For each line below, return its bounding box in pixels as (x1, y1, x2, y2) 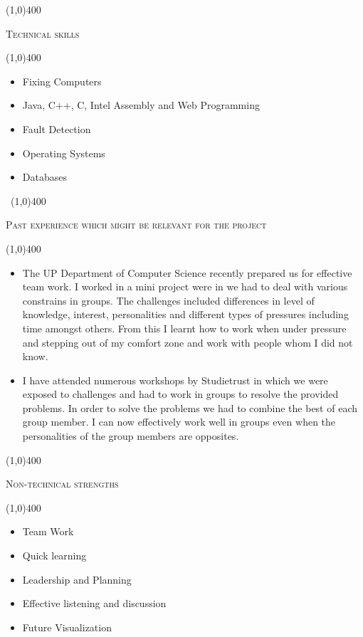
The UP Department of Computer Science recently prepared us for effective (22, 265, 352, 280)
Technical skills (6, 26, 80, 41)
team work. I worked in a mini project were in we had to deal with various (22, 279, 348, 294)
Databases (22, 169, 67, 184)
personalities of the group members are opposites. (22, 428, 239, 443)
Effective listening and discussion (22, 596, 167, 611)
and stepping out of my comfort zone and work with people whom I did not (22, 335, 353, 349)
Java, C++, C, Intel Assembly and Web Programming (22, 98, 260, 112)
